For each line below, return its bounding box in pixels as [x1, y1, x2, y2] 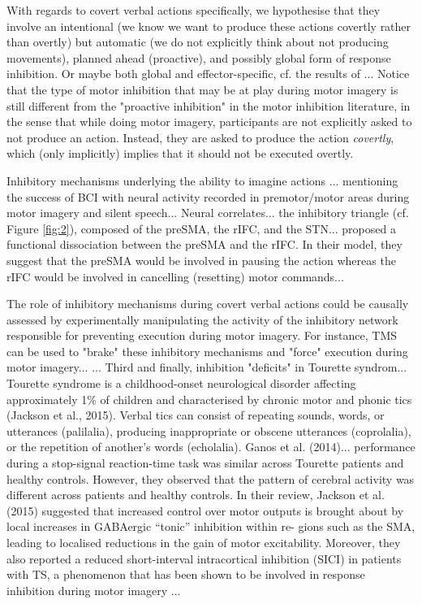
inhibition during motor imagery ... [6, 581, 181, 598]
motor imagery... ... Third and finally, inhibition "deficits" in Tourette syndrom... [6, 358, 407, 376]
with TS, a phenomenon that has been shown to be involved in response [6, 566, 365, 583]
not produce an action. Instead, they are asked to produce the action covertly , [6, 128, 394, 146]
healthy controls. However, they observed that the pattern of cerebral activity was [6, 470, 415, 487]
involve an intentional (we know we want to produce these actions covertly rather [6, 17, 411, 34]
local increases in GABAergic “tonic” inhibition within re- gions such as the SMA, [6, 518, 416, 535]
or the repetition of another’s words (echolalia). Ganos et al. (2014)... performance [6, 438, 416, 455]
